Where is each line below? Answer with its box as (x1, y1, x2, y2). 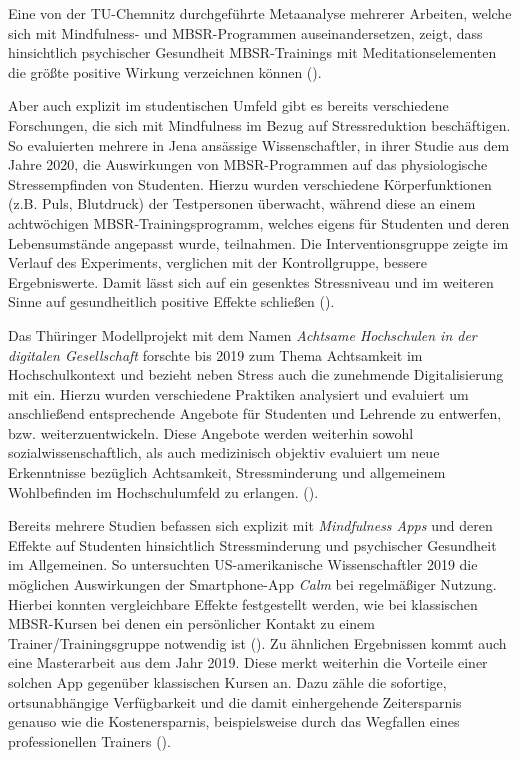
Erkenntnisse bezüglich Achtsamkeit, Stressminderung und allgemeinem (8, 462, 446, 483)
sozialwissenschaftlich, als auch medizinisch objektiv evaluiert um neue (8, 442, 440, 463)
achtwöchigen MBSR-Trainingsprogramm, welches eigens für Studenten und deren (8, 212, 510, 233)
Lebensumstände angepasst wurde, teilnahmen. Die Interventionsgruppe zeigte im (8, 232, 509, 253)
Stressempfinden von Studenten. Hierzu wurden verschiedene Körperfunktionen (8, 173, 492, 194)
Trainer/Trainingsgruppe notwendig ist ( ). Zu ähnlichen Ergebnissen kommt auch (8, 632, 507, 653)
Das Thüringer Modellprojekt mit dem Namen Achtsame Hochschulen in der (8, 324, 477, 345)
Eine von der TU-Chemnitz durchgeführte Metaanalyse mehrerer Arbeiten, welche (8, 3, 512, 23)
